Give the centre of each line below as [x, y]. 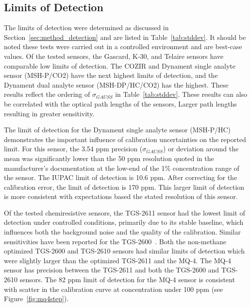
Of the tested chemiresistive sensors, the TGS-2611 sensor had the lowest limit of [125, 212]
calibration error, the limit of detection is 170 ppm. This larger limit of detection [124, 187]
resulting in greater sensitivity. [49, 113]
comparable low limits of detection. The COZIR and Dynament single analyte [120, 65]
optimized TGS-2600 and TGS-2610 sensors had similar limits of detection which [125, 251]
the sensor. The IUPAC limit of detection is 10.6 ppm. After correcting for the [121, 177]
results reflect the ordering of [47, 94]
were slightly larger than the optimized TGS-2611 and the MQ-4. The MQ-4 [118, 260]
